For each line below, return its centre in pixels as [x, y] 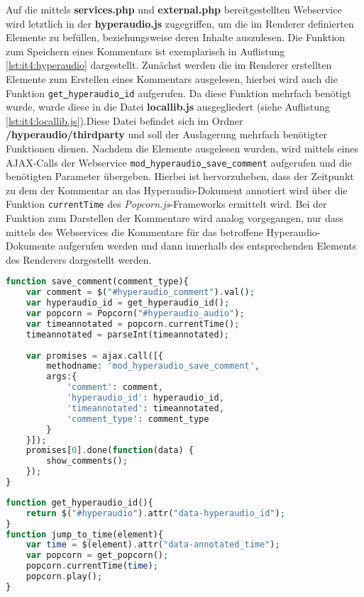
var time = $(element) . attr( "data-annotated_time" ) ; [153, 545]
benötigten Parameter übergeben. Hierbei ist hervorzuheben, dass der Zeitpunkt [180, 176]
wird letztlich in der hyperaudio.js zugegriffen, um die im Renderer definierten [180, 23]
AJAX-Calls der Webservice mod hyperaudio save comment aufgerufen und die [179, 162]
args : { [62, 377]
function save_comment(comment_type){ [97, 282]
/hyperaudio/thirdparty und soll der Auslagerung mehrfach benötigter [167, 134]
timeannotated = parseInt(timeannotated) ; [128, 334]
